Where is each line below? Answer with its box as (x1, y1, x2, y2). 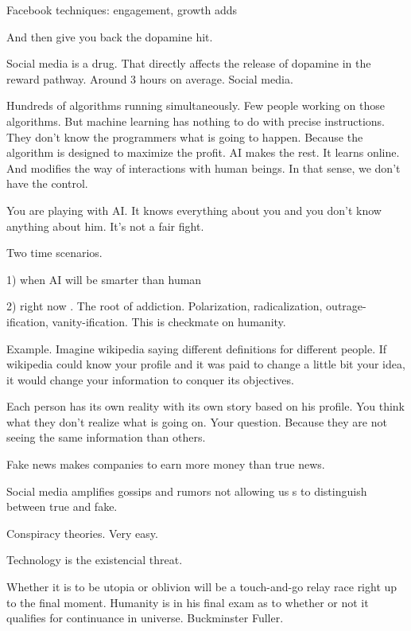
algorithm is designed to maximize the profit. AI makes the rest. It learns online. (6, 144, 400, 161)
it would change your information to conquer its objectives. (6, 371, 294, 388)
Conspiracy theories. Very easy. (6, 524, 158, 541)
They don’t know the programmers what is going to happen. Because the (6, 128, 363, 145)
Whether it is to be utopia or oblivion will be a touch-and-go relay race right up (6, 578, 397, 595)
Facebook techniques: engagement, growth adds (6, 2, 238, 18)
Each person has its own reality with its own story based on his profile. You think (6, 398, 405, 415)
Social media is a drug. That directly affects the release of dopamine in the (6, 55, 371, 72)
